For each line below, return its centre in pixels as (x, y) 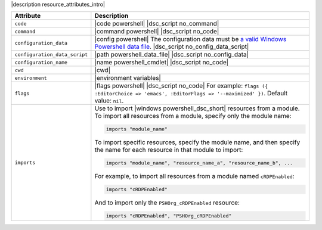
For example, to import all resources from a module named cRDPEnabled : (194, 176)
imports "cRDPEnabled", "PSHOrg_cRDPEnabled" (169, 215)
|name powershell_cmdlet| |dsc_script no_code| (162, 63)
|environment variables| (128, 78)
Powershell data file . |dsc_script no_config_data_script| (172, 46)
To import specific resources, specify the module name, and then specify (197, 142)
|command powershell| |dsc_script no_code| (157, 32)
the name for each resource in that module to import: (169, 150)
